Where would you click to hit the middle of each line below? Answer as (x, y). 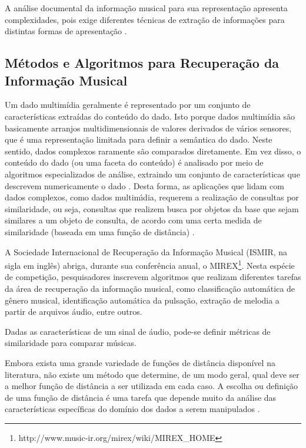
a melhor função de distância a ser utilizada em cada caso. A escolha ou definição (152, 386)
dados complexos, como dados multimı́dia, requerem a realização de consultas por (152, 197)
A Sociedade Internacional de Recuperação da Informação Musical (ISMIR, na (146, 251)
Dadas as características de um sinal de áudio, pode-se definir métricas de (138, 331)
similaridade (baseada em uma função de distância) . (100, 231)
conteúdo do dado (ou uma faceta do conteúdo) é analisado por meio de (134, 162)
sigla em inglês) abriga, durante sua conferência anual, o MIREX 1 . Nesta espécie (150, 264)
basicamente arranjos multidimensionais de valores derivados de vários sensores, (148, 128)
